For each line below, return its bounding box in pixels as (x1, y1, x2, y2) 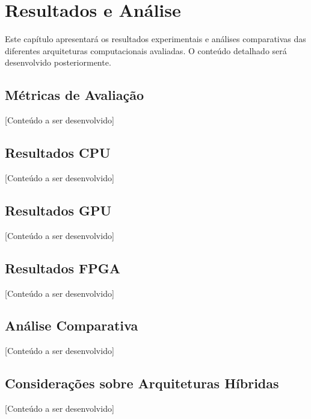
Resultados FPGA (5, 258, 120, 277)
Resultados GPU (5, 200, 112, 219)
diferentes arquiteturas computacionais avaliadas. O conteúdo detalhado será (5, 44, 287, 57)
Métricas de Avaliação (5, 85, 144, 104)
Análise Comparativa (5, 316, 138, 335)
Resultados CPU (5, 143, 111, 162)
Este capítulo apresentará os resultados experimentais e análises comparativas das (5, 33, 306, 45)
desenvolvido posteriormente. (5, 56, 111, 69)
